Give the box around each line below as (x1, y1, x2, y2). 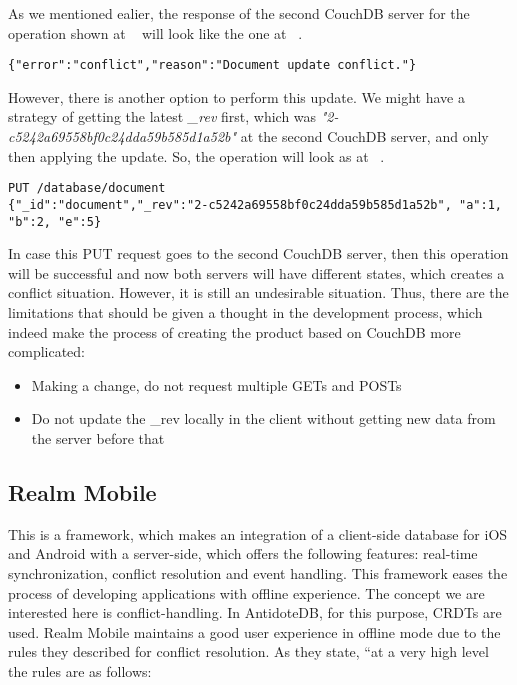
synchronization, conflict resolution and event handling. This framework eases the (8, 562, 508, 583)
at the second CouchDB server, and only (240, 126, 489, 147)
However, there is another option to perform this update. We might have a (8, 86, 465, 107)
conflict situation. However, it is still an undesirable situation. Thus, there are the (8, 282, 509, 303)
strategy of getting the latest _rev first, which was (8, 106, 317, 127)
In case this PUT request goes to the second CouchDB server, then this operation (8, 243, 509, 264)
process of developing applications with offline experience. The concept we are (8, 582, 485, 603)
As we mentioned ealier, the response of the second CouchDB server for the (8, 3, 470, 23)
